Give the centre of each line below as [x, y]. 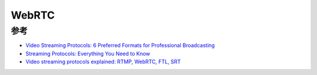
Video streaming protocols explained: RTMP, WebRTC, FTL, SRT [103, 62]
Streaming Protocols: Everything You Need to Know [88, 53]
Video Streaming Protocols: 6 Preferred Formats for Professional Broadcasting [120, 45]
